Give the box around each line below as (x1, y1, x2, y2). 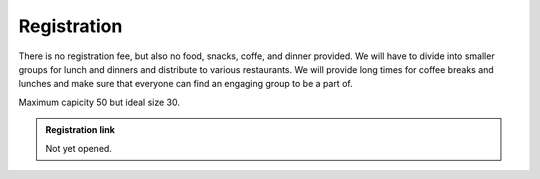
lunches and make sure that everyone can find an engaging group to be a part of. (18, 78, 354, 90)
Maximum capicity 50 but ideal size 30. (18, 96, 180, 108)
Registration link (45, 124, 115, 136)
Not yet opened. (45, 142, 112, 154)
